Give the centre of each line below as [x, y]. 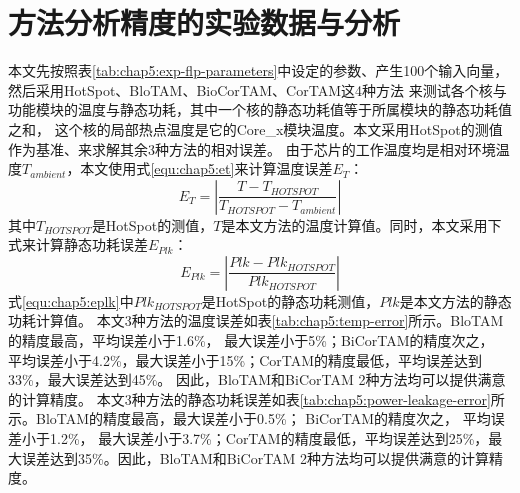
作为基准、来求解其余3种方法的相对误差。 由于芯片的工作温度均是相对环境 [252, 148]
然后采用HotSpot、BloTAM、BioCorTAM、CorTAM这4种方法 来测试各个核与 [257, 89]
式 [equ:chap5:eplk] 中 [71, 300]
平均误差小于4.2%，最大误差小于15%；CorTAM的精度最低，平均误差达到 [245, 359]
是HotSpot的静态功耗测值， [290, 300]
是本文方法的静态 [455, 300]
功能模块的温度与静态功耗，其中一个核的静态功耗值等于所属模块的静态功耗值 [260, 109]
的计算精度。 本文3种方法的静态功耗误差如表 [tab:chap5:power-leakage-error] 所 [256, 398]
